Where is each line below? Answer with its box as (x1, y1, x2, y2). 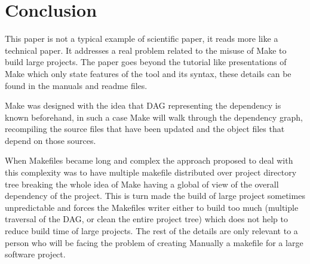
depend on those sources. (5, 134, 96, 146)
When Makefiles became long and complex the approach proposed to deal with (5, 154, 293, 167)
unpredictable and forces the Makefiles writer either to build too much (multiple (5, 201, 299, 213)
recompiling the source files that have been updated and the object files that (5, 122, 285, 135)
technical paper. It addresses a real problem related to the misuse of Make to (5, 44, 287, 56)
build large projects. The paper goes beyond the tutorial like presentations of (5, 56, 287, 68)
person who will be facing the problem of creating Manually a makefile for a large (5, 236, 303, 248)
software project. (5, 248, 66, 260)
